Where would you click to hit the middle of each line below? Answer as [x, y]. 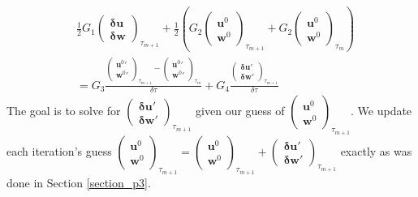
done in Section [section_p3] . [79, 182]
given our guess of [240, 111]
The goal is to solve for [64, 111]
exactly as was [376, 150]
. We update [381, 111]
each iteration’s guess [59, 150]
